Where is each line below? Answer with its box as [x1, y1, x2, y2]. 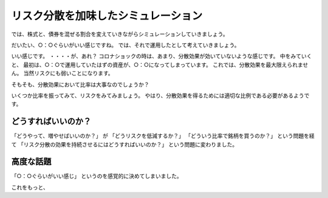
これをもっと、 [11, 183, 49, 191]
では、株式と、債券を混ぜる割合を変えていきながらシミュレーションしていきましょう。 [11, 30, 228, 38]
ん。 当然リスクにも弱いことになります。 [11, 70, 114, 77]
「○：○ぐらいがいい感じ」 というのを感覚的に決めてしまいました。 [11, 172, 182, 180]
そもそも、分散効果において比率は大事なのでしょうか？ [11, 81, 149, 88]
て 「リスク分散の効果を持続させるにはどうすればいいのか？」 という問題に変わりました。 [11, 140, 238, 148]
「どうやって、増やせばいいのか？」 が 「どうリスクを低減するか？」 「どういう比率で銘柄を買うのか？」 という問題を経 [11, 132, 315, 140]
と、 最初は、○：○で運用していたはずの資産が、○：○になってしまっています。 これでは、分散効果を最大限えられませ [11, 61, 309, 68]
